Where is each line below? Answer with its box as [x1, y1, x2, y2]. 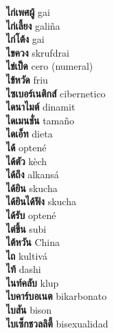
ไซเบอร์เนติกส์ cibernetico [6, 86, 106, 100]
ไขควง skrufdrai [6, 45, 69, 59]
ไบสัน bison [6, 303, 52, 317]
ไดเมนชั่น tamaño [6, 113, 75, 127]
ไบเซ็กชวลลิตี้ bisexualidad [6, 316, 109, 330]
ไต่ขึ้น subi [6, 221, 47, 236]
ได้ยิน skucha [6, 180, 58, 195]
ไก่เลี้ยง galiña [6, 18, 60, 32]
